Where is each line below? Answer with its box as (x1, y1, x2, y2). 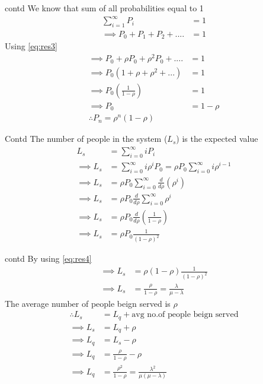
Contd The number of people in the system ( (5, 132, 168, 145)
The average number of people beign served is (5, 297, 171, 309)
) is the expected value (176, 132, 258, 145)
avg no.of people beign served (131, 310, 239, 319)
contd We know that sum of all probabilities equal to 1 (5, 2, 204, 14)
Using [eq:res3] (5, 40, 57, 52)
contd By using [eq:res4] (5, 252, 92, 265)
